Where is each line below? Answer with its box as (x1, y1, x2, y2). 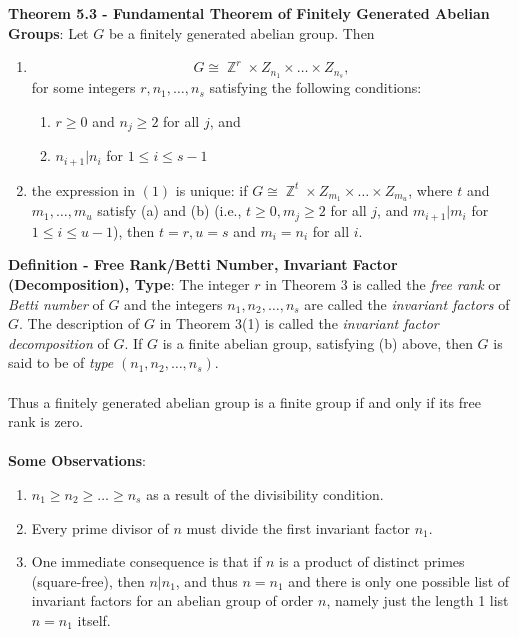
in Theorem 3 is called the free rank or (265, 274, 501, 295)
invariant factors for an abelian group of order (31, 590, 314, 611)
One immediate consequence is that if (31, 551, 262, 572)
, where (408, 179, 453, 200)
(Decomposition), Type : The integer (8, 274, 250, 295)
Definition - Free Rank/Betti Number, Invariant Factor (8, 254, 398, 275)
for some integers (31, 77, 136, 98)
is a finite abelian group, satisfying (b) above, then (162, 332, 473, 353)
